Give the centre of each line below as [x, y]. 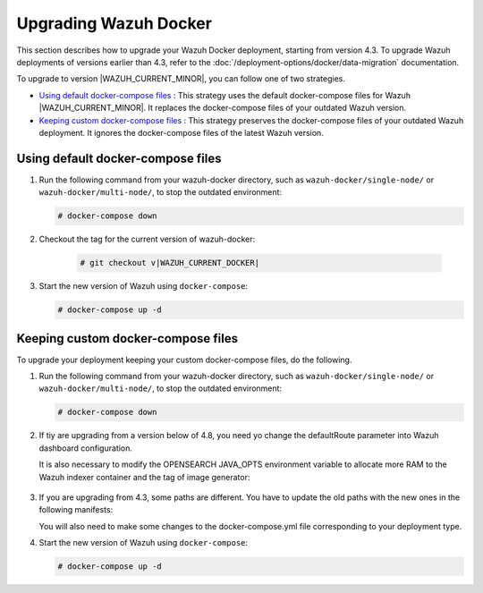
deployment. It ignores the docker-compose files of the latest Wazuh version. [181, 132]
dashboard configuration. [86, 448]
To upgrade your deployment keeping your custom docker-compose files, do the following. [184, 360]
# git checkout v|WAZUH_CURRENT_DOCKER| [169, 263]
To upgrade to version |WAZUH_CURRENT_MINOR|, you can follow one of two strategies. [181, 79]
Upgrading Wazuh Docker [114, 23]
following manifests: [76, 510]
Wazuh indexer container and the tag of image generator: [144, 477]
